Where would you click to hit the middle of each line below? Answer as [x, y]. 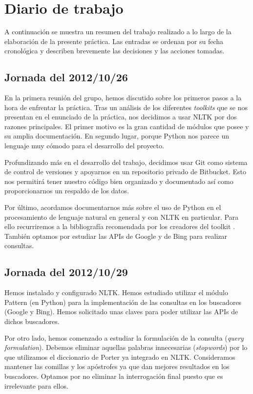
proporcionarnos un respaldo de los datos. [67, 191]
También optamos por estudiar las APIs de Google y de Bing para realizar [116, 236]
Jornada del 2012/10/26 [66, 77]
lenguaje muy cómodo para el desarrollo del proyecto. [84, 146]
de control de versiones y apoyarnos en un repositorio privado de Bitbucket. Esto [125, 172]
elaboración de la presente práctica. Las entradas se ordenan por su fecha [114, 41]
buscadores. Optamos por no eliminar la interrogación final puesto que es [114, 376]
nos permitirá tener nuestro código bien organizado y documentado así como [119, 181]
